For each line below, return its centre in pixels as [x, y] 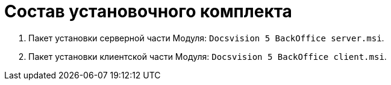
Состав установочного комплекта [148, 11]
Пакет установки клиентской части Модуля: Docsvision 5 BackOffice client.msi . [208, 56]
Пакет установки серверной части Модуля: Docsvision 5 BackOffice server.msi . [206, 38]
